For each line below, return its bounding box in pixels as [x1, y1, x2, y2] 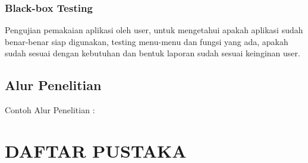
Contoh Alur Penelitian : [5, 104, 95, 116]
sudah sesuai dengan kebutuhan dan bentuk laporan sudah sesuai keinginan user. [5, 47, 300, 59]
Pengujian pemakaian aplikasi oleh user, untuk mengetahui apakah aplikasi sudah [5, 24, 303, 36]
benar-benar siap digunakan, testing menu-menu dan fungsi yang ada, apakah [5, 35, 288, 47]
